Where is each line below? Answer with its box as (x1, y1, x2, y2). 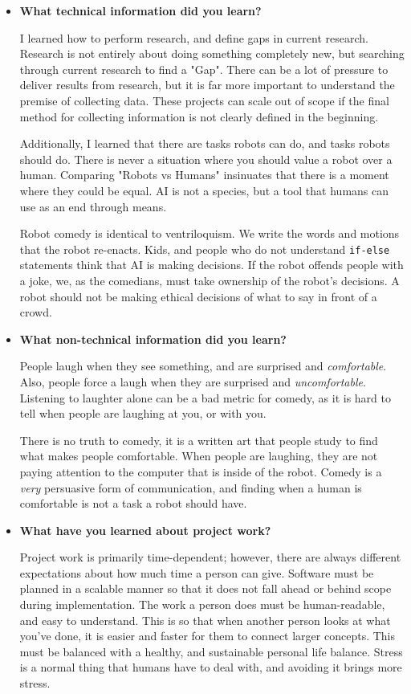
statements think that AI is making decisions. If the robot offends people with (19, 256, 404, 273)
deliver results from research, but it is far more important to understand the (19, 76, 395, 93)
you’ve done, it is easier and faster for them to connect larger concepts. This (19, 627, 396, 644)
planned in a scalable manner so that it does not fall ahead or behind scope (19, 580, 392, 597)
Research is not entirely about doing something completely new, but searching (19, 45, 405, 62)
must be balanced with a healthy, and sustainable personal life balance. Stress (19, 643, 403, 659)
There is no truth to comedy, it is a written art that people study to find (19, 431, 378, 448)
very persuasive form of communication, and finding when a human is (19, 479, 362, 496)
